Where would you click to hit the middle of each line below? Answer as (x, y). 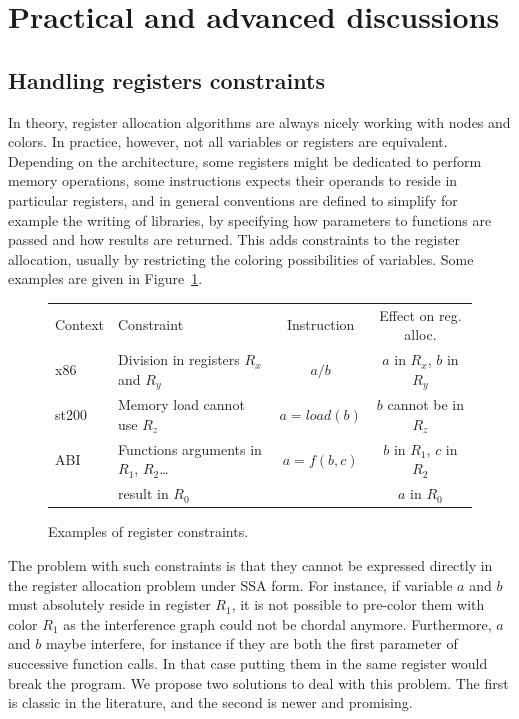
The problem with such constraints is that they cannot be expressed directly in (250, 564)
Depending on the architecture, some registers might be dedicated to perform (245, 160)
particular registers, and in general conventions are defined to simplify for (233, 199)
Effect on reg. (420, 314)
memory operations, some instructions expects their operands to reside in (233, 180)
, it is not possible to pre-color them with (358, 604)
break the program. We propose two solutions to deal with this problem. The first (258, 682)
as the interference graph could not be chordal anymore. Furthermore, (277, 623)
